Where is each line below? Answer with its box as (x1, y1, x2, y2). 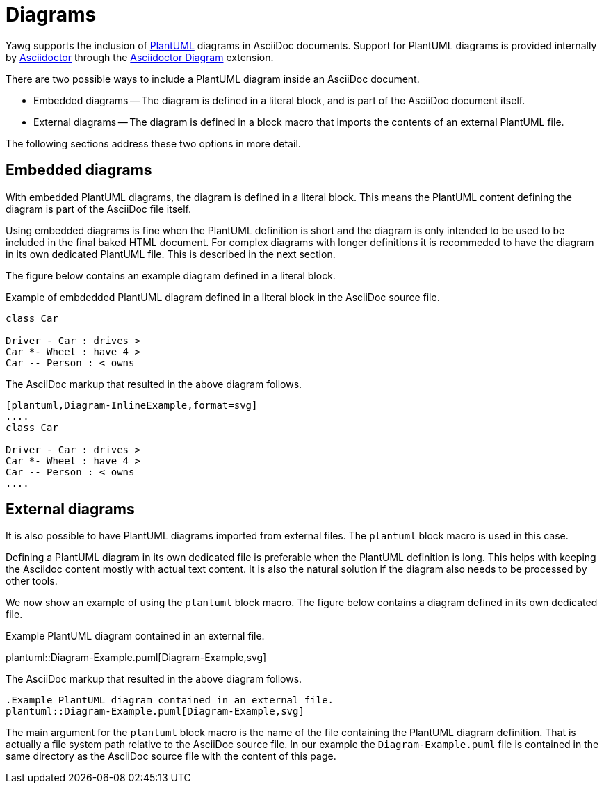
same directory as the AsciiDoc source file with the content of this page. (6, 750, 336, 763)
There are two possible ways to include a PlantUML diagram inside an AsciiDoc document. (6, 72, 420, 85)
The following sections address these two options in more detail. (6, 137, 301, 149)
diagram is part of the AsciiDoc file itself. (6, 202, 192, 215)
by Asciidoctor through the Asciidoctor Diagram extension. (6, 51, 274, 63)
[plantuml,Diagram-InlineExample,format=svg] (6, 399, 258, 411)
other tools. (6, 575, 58, 587)
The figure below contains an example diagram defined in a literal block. (6, 269, 336, 282)
